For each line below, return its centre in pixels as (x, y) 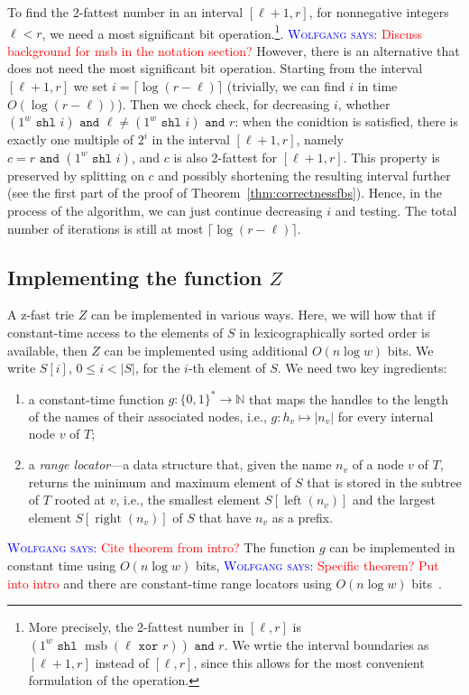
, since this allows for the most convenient (309, 662)
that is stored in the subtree (384, 482)
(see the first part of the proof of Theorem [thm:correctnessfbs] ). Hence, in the (225, 193)
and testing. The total (396, 210)
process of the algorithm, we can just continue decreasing (165, 210)
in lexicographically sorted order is (335, 332)
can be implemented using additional (206, 350)
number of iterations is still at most (106, 228)
